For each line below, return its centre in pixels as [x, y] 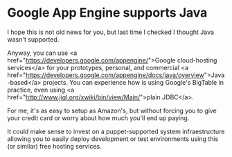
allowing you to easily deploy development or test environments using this [113, 139]
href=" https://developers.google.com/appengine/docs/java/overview [106, 75]
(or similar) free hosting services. [54, 146]
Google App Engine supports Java [107, 13]
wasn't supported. [33, 39]
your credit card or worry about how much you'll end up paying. [98, 118]
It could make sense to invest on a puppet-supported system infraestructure [116, 131]
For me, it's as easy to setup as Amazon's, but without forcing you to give [112, 110]
